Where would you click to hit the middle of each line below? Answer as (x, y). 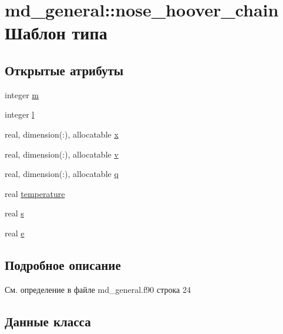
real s (14, 213)
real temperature (35, 193)
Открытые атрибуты (64, 70)
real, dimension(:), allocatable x (62, 134)
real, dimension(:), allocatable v (62, 154)
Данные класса (48, 321)
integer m (22, 94)
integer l (20, 114)
